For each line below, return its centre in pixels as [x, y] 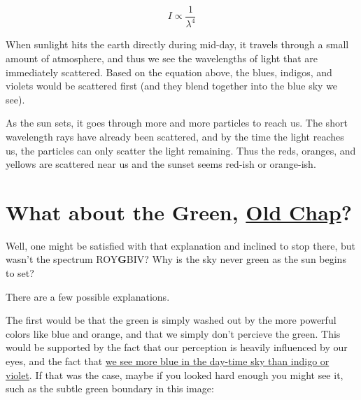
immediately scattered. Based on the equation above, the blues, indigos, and [169, 72]
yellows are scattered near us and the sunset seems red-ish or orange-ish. [161, 164]
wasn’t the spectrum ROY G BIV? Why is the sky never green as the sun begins [176, 259]
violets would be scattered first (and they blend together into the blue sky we [172, 86]
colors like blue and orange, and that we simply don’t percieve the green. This [173, 333]
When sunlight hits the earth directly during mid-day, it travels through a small [177, 44]
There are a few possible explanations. [88, 296]
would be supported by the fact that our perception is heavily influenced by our [177, 347]
